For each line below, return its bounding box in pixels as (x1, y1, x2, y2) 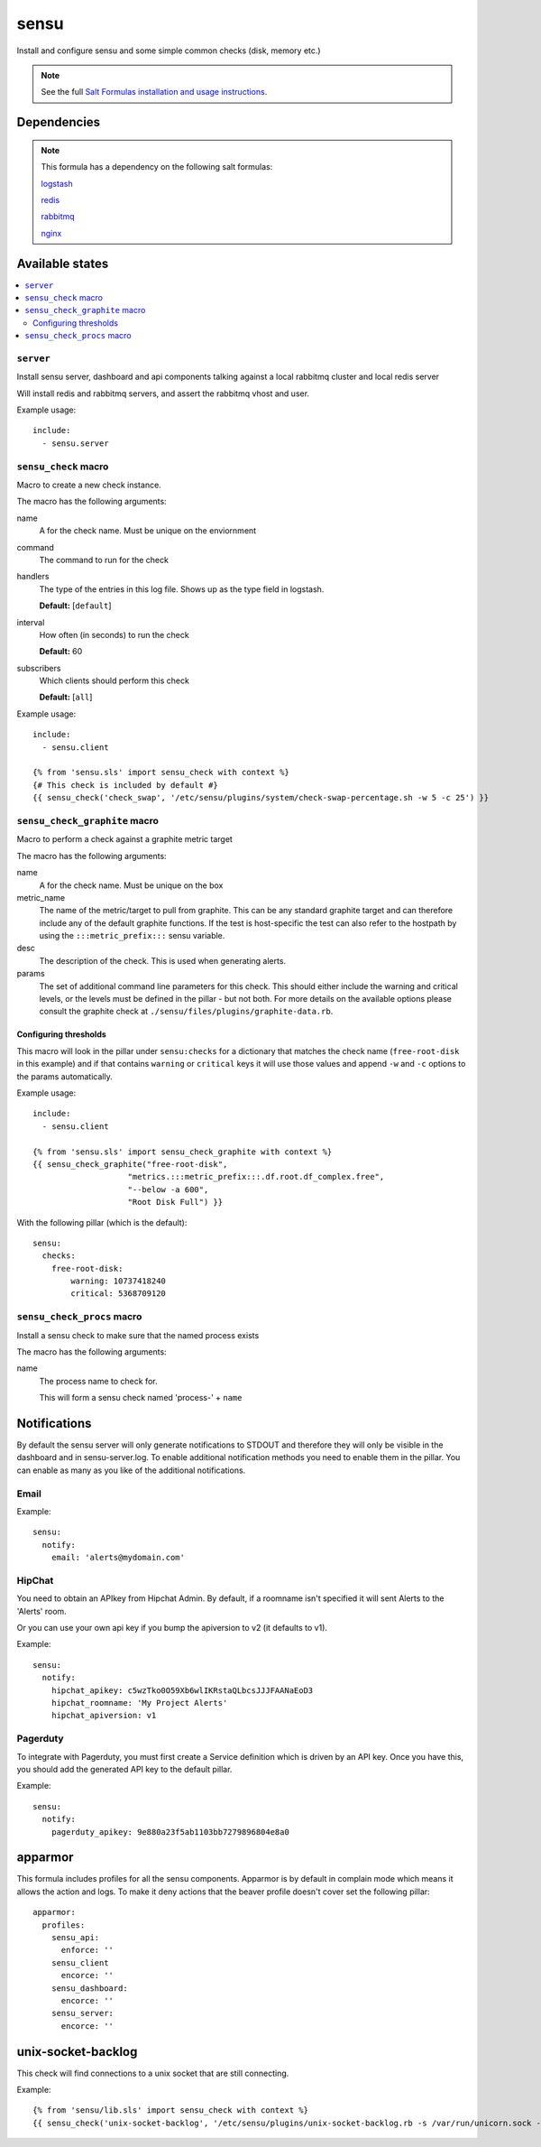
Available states (16, 255, 109, 271)
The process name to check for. (39, 1375, 158, 1386)
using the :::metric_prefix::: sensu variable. (39, 930, 225, 941)
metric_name (16, 892, 66, 902)
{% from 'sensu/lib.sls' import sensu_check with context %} (32, 2105, 308, 2115)
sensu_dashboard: (50, 1983, 128, 1994)
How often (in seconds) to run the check (39, 629, 189, 640)
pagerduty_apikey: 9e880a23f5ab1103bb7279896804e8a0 (50, 1827, 290, 1837)
